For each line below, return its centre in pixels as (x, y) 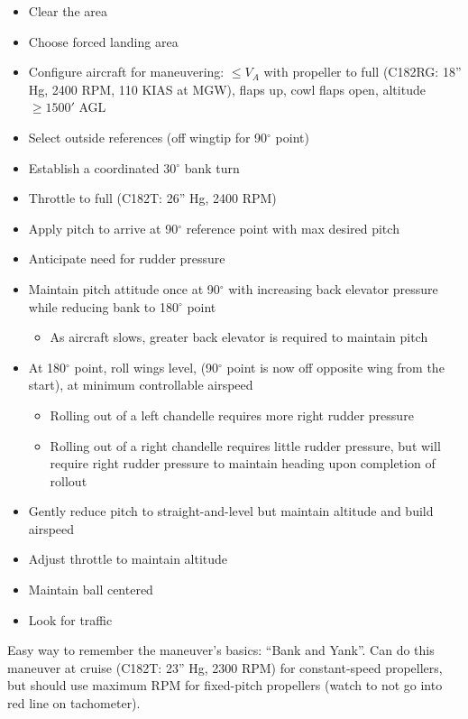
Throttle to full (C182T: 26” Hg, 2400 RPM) (152, 198)
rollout (69, 480)
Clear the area (68, 11)
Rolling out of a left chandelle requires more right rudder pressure (232, 415)
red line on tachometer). (74, 703)
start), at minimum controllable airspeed (141, 385)
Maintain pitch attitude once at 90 (124, 288)
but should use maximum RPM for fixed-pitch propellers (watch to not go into (225, 685)
